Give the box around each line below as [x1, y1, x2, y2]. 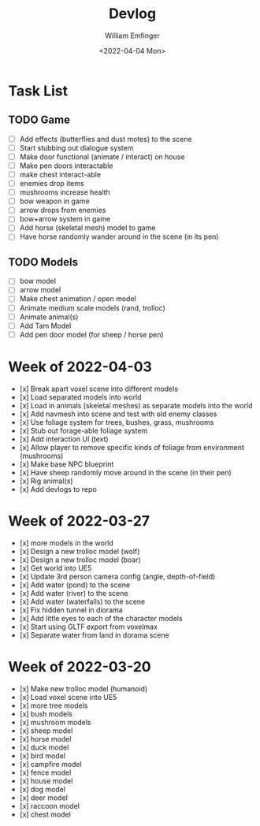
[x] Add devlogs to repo [19, 484, 97, 493]
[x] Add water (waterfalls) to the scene [19, 597, 146, 606]
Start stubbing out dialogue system [19, 143, 134, 152]
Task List [8, 82, 69, 99]
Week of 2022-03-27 [8, 512, 150, 530]
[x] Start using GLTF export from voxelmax [19, 622, 158, 631]
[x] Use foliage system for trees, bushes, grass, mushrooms [19, 417, 214, 426]
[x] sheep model [19, 726, 73, 735]
